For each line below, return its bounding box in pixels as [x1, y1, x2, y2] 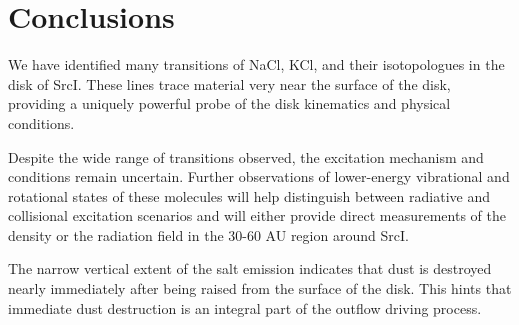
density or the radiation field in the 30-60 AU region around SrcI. [8, 224, 409, 245]
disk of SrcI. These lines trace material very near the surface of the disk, [8, 73, 451, 94]
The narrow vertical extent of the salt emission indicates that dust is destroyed [8, 258, 492, 279]
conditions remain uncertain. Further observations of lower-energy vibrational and [8, 166, 510, 187]
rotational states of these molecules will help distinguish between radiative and [8, 185, 490, 206]
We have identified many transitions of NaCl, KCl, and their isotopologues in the [8, 54, 505, 75]
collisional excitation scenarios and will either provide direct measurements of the [8, 205, 506, 226]
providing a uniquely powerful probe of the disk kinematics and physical [8, 93, 451, 114]
